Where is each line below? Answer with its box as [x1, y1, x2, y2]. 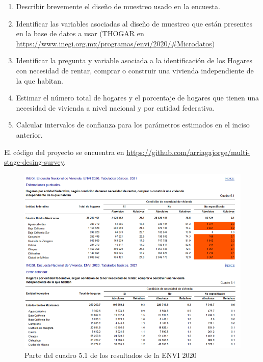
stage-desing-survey [4, 157, 64, 167]
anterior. [16, 129, 43, 140]
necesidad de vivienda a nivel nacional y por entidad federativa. [16, 102, 215, 113]
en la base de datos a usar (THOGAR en [16, 28, 144, 39]
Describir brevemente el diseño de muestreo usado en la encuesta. [16, 1, 220, 11]
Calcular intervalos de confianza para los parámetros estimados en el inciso [16, 119, 250, 130]
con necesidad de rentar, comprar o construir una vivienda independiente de [16, 65, 254, 75]
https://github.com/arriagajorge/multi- [126, 146, 250, 157]
